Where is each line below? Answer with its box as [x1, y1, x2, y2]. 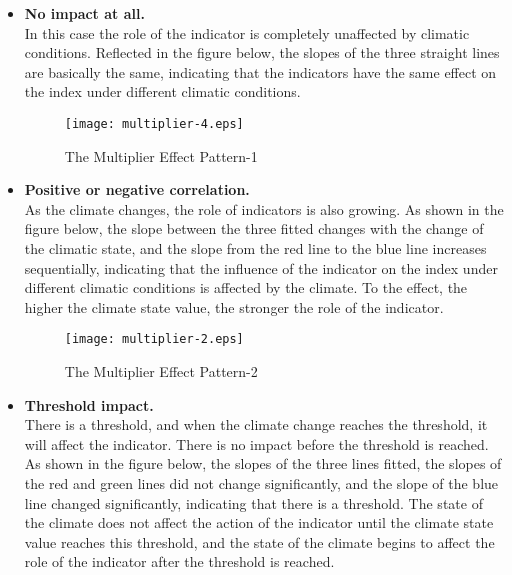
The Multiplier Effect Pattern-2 [64, 361, 258, 382]
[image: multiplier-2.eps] [64, 332, 244, 347]
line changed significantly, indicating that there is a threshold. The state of [24, 492, 483, 513]
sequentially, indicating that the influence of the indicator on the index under [24, 257, 498, 278]
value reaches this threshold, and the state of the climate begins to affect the [24, 531, 495, 552]
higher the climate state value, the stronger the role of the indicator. [24, 296, 444, 317]
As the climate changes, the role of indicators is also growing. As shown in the [24, 198, 504, 219]
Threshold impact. [24, 394, 154, 415]
